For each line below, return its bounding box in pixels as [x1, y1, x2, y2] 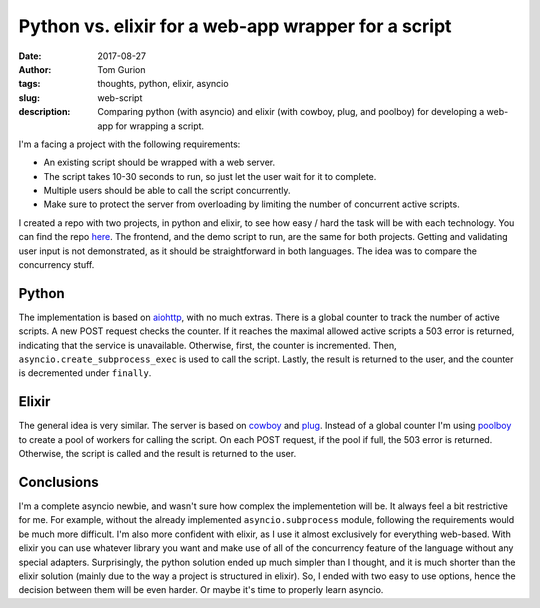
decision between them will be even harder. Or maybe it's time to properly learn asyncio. [18, 584, 384, 596]
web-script [97, 91, 143, 104]
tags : [18, 78, 41, 90]
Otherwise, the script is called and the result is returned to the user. [18, 448, 297, 460]
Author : [18, 63, 52, 75]
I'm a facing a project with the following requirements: [18, 138, 241, 150]
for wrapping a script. [115, 120, 205, 132]
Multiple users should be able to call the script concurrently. [43, 185, 291, 197]
